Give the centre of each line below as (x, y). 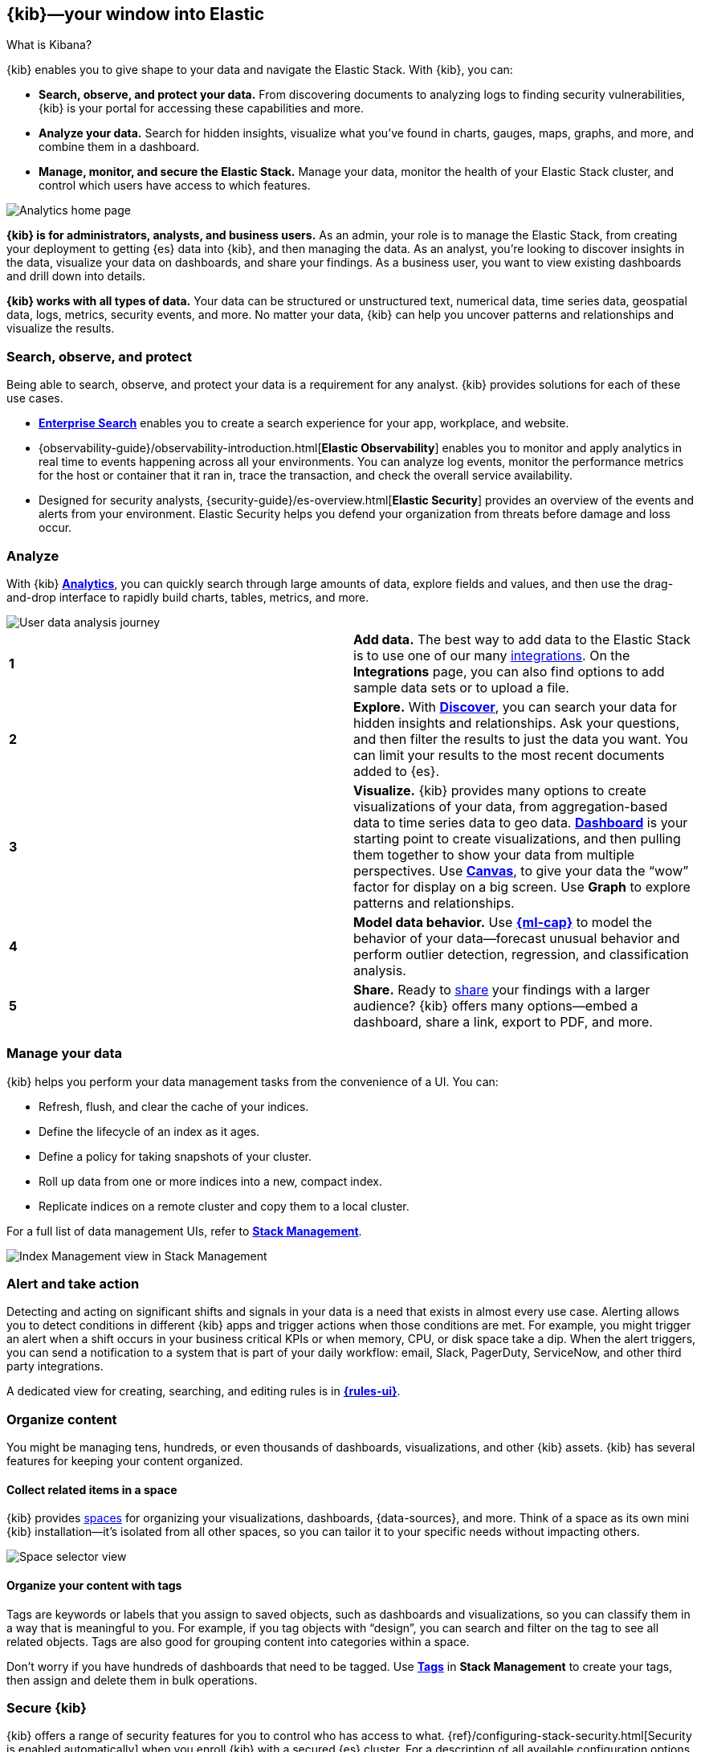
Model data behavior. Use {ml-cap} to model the (503, 922)
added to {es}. (397, 771)
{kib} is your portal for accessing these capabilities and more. (202, 108)
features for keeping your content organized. (125, 1461)
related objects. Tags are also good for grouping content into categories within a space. (238, 1641)
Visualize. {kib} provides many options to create (500, 790)
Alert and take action (73, 1284)
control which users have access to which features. (175, 186)
